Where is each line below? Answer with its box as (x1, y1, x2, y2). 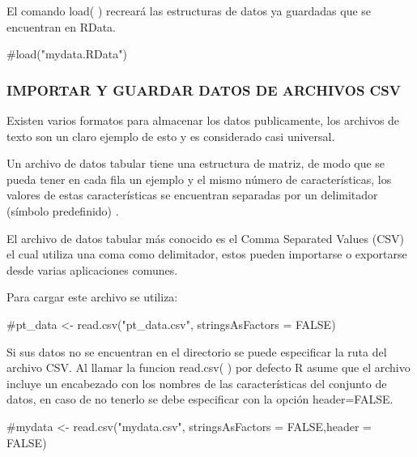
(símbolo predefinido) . (6, 202, 119, 219)
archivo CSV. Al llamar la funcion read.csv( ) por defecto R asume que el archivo (6, 359, 411, 376)
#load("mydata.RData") (6, 45, 127, 62)
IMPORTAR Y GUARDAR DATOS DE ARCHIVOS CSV (6, 79, 401, 100)
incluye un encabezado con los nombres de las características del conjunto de (6, 374, 387, 391)
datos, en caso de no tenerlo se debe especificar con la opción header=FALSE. (6, 391, 394, 408)
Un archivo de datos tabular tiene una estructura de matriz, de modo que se (6, 155, 385, 172)
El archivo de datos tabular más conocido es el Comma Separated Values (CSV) (6, 229, 404, 246)
